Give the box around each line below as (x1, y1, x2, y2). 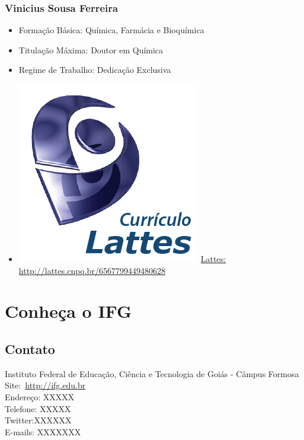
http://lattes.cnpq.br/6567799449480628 (18, 264, 165, 276)
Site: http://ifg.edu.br (5, 379, 86, 391)
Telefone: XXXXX (5, 402, 71, 415)
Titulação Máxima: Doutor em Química (18, 43, 164, 56)
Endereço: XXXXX (5, 390, 75, 403)
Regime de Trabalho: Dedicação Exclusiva (18, 63, 171, 76)
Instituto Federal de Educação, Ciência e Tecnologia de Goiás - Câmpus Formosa (5, 367, 299, 380)
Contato (5, 339, 55, 358)
